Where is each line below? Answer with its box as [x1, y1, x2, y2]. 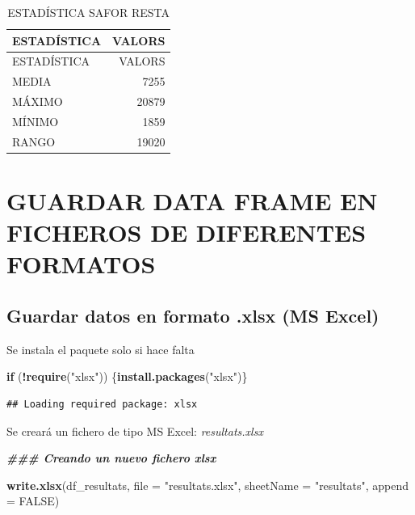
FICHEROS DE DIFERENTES [6, 216, 367, 249]
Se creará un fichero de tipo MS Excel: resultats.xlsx [6, 422, 263, 439]
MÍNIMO [12, 112, 59, 129]
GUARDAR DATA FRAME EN [6, 184, 378, 217]
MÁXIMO [12, 93, 63, 110]
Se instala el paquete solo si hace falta [6, 340, 195, 357]
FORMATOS [6, 247, 156, 281]
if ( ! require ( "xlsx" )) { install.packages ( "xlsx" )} [6, 368, 248, 385]
